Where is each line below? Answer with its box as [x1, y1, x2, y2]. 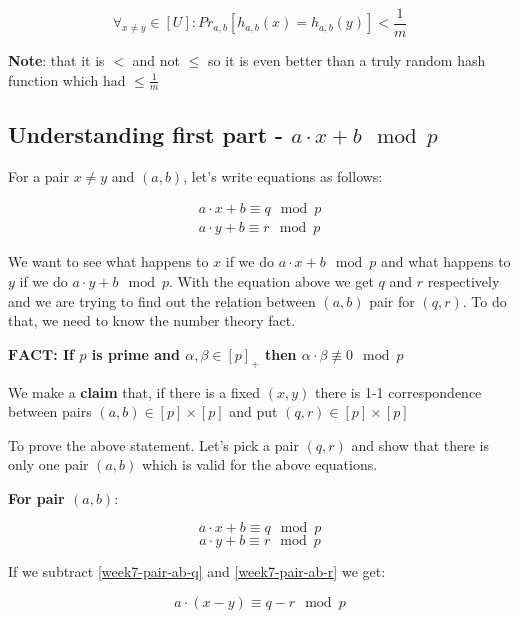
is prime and [91, 343, 180, 364]
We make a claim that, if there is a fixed [8, 381, 261, 402]
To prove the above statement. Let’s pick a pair [8, 434, 299, 455]
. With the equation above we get [168, 270, 374, 291]
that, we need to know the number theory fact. [8, 310, 296, 331]
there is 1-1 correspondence [315, 381, 482, 402]
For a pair [8, 165, 69, 186]
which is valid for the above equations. [142, 454, 378, 475]
